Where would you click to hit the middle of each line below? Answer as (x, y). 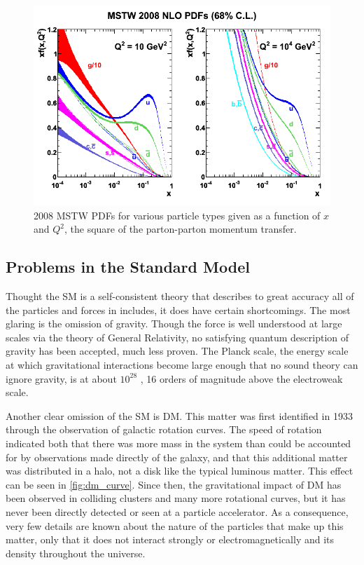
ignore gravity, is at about (61, 378)
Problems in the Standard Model (128, 267)
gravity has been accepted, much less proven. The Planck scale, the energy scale (177, 351)
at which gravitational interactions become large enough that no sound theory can (182, 365)
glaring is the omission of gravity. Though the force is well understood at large (174, 324)
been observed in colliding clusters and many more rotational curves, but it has (176, 498)
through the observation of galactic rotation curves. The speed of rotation (164, 429)
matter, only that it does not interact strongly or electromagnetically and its (170, 539)
